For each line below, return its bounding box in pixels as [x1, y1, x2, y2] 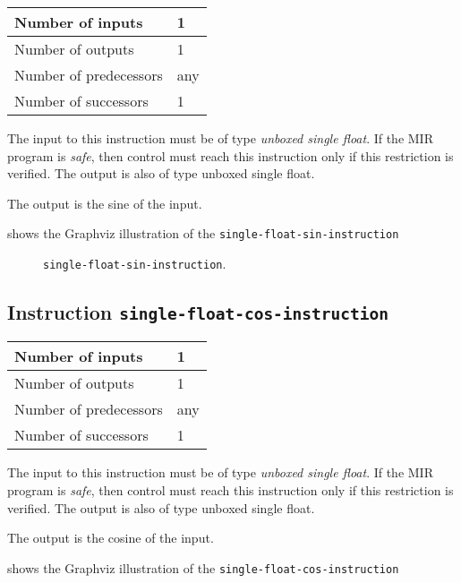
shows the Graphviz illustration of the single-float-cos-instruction [7, 558, 399, 577]
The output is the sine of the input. [7, 193, 202, 212]
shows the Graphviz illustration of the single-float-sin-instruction [7, 224, 399, 243]
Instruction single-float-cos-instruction [7, 298, 389, 326]
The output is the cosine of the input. [7, 528, 214, 547]
